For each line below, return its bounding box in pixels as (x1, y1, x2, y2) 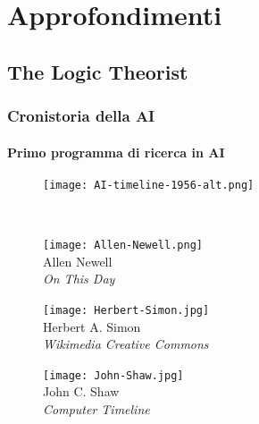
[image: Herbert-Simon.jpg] (43, 303, 210, 317)
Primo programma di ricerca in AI (7, 142, 225, 161)
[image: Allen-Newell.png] (43, 239, 203, 252)
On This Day (43, 269, 115, 288)
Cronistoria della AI (7, 105, 155, 127)
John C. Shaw (43, 382, 120, 401)
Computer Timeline (43, 399, 150, 418)
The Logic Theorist (7, 57, 188, 85)
